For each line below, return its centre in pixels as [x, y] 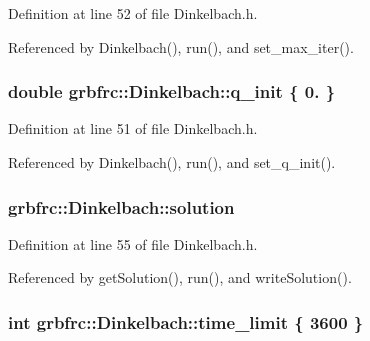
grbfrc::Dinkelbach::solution [121, 206]
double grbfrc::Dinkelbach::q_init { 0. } [172, 91]
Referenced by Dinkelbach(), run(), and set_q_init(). [172, 162]
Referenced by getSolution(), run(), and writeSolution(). [180, 277]
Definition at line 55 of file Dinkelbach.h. [133, 243]
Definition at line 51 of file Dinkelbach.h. [133, 128]
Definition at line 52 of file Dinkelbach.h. [133, 13]
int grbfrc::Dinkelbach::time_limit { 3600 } [186, 321]
